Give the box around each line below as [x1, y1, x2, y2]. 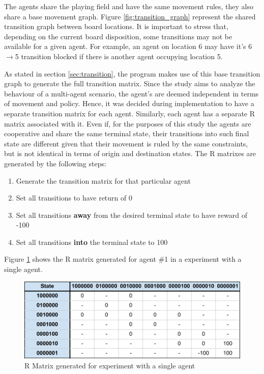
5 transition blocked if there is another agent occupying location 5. [15, 51, 223, 61]
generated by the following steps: [4, 158, 106, 168]
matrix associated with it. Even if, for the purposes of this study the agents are [4, 118, 251, 129]
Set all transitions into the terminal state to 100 [16, 236, 168, 247]
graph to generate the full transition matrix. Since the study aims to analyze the [4, 78, 255, 89]
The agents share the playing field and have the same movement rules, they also [4, 1, 254, 11]
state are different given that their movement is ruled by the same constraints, [4, 138, 248, 148]
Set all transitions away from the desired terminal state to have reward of [16, 209, 248, 220]
